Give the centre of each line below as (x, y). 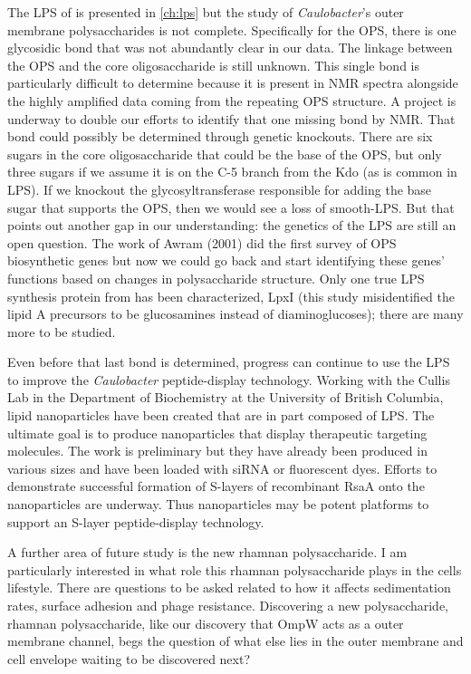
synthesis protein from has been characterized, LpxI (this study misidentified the (231, 296)
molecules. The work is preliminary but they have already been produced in (217, 451)
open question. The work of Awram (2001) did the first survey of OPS (202, 242)
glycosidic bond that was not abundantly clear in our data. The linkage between (230, 48)
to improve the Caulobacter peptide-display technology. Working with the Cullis (229, 379)
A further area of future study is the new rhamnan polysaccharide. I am (207, 552)
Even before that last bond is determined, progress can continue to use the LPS (229, 362)
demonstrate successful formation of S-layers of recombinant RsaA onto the (216, 486)
